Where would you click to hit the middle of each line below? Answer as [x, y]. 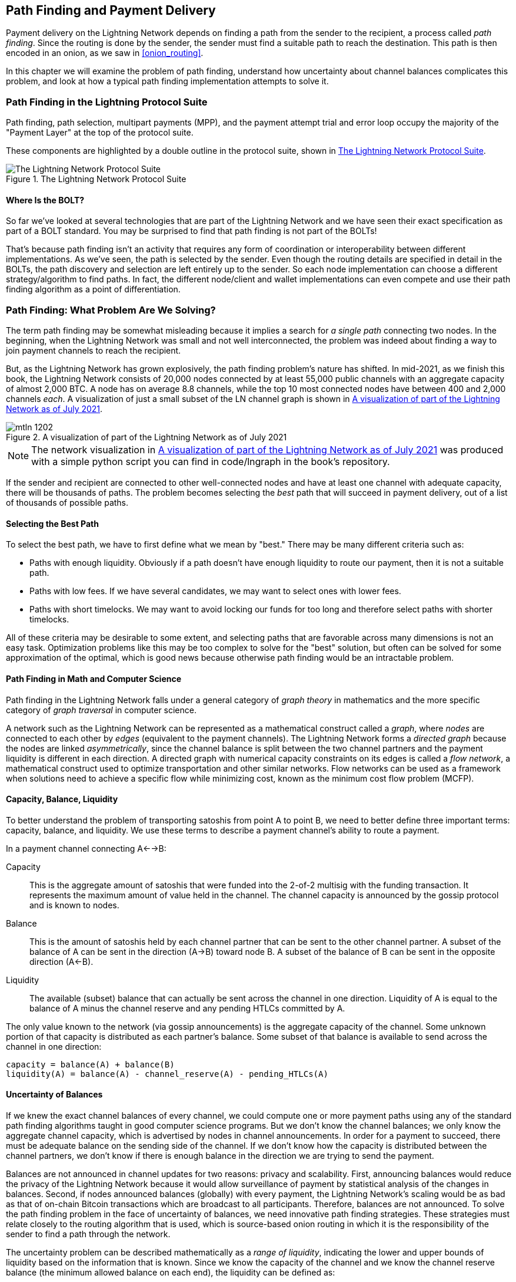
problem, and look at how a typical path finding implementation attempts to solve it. [167, 81]
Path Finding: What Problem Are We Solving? [111, 310]
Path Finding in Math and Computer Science [94, 678]
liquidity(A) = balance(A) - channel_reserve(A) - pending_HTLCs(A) [167, 1074]
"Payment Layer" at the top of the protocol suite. [100, 133]
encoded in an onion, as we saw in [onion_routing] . [105, 53]
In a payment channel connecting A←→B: [86, 848]
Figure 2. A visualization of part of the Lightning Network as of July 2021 [147, 437]
